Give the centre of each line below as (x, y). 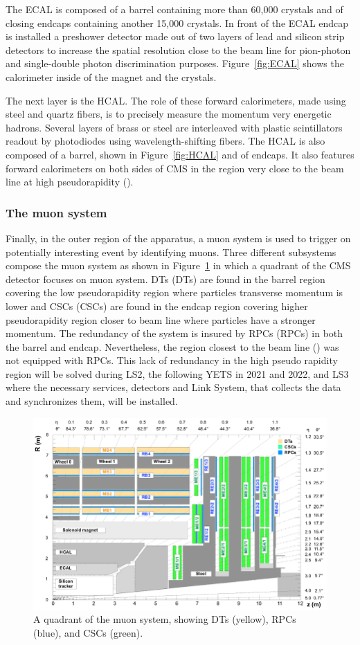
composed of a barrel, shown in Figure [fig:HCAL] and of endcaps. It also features (180, 154)
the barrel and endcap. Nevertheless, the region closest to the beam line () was (172, 346)
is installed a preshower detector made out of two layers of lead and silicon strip (175, 36)
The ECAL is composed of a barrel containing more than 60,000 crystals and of (174, 9)
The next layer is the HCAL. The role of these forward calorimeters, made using (176, 100)
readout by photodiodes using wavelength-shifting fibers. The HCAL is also (165, 141)
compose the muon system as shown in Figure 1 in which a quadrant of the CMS (178, 265)
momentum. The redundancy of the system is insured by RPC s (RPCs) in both (174, 333)
